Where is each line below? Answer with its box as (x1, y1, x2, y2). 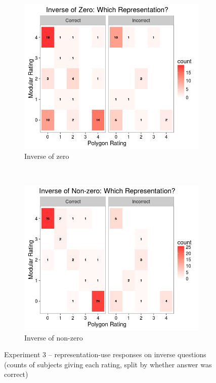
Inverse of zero (24, 151, 69, 161)
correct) (4, 369, 28, 379)
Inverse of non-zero (24, 332, 83, 343)
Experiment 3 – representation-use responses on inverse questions (4, 349, 206, 360)
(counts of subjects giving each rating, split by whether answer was (4, 359, 212, 369)
